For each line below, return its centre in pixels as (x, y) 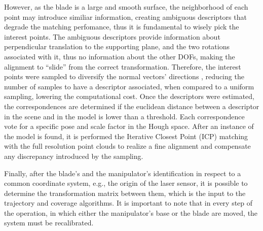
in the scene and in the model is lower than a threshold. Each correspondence (124, 116)
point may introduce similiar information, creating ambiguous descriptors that (125, 16)
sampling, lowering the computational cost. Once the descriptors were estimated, (129, 96)
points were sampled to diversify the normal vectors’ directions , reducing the (124, 76)
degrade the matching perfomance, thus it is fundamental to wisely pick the (122, 27)
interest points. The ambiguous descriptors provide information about (112, 36)
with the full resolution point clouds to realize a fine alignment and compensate (127, 146)
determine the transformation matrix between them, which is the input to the (125, 193)
